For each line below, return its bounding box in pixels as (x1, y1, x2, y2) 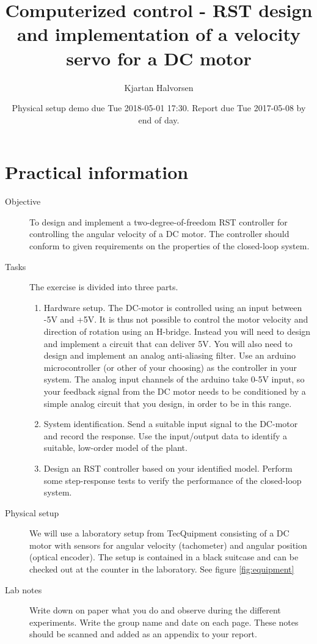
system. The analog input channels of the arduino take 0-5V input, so (43, 373, 305, 386)
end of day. (138, 113, 180, 126)
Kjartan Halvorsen (124, 81, 194, 93)
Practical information (5, 159, 189, 185)
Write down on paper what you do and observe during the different (29, 604, 281, 617)
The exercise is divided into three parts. (29, 280, 178, 293)
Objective (5, 195, 41, 208)
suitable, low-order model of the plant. (43, 441, 188, 454)
